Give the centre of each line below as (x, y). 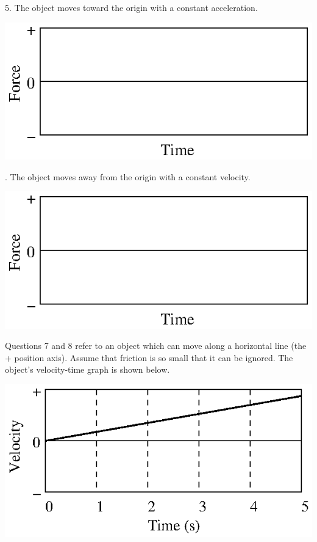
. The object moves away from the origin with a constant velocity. (128, 176)
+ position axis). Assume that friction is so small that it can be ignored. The (149, 357)
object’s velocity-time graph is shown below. (87, 369)
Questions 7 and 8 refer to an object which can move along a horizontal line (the (156, 346)
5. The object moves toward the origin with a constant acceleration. (131, 7)
